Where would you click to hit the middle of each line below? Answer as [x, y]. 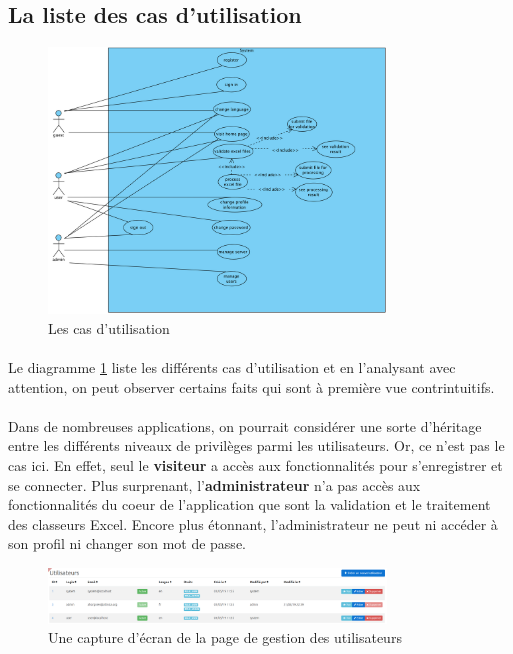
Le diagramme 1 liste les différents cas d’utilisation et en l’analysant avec [232, 366]
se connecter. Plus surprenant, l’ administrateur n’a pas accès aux [214, 484]
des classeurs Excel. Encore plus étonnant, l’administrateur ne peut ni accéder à [253, 523]
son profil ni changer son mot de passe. [127, 543]
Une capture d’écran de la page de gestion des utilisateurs [225, 637]
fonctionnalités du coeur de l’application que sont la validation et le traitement [249, 504]
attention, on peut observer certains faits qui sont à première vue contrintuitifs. [251, 386]
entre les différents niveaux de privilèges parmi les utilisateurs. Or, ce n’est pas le [256, 445]
